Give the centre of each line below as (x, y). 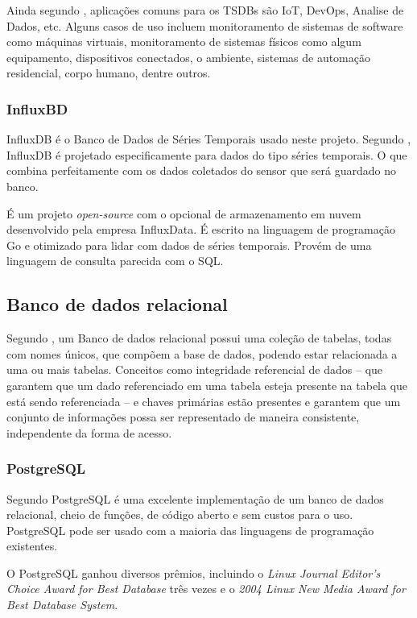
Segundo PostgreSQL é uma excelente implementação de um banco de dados (195, 498)
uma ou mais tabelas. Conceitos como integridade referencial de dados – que (195, 369)
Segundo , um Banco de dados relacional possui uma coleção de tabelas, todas (199, 338)
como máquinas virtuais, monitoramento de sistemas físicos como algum (184, 41)
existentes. (32, 546)
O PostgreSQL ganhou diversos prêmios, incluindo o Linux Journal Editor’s (194, 572)
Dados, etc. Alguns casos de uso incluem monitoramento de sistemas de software (205, 25)
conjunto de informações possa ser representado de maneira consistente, (183, 417)
